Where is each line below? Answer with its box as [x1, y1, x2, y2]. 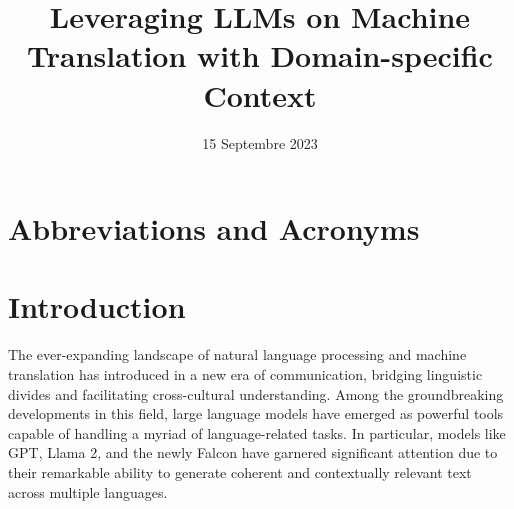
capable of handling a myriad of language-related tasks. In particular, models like [8, 422, 506, 443]
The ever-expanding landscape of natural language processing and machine [8, 344, 467, 365]
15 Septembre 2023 [202, 132, 318, 153]
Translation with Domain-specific [27, 35, 493, 76]
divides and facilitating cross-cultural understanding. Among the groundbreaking [8, 383, 504, 404]
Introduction [8, 286, 186, 327]
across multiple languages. [8, 481, 168, 502]
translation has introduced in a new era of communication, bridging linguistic [8, 364, 483, 384]
